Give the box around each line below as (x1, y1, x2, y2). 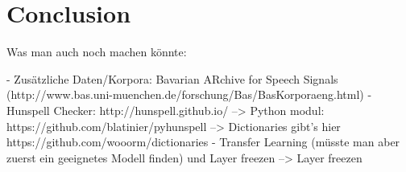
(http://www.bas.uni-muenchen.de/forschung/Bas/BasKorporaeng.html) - (6, 86, 372, 103)
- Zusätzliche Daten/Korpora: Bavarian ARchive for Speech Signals (6, 70, 338, 87)
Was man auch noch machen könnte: (6, 43, 187, 60)
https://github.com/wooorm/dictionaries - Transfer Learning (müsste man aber (6, 133, 400, 150)
